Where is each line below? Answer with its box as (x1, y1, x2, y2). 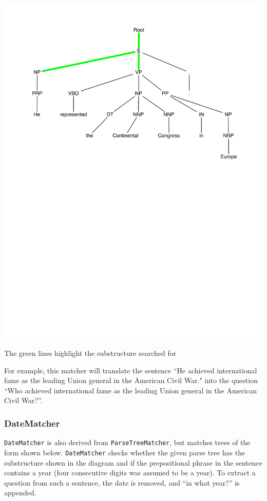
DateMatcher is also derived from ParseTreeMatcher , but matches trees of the (4, 437, 251, 448)
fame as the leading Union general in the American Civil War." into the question (4, 375, 258, 386)
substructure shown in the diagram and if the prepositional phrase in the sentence (4, 457, 262, 468)
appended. (4, 487, 36, 498)
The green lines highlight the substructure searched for (4, 348, 177, 358)
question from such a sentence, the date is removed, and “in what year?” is (4, 477, 240, 488)
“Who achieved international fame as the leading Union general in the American (4, 385, 257, 395)
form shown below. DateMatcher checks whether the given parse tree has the (4, 447, 245, 457)
